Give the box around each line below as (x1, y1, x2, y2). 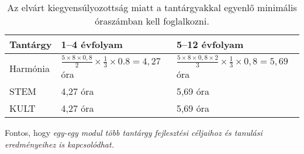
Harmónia (9, 61, 50, 75)
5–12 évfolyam (176, 37, 244, 51)
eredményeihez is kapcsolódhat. (5, 138, 114, 150)
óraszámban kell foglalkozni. (95, 14, 209, 28)
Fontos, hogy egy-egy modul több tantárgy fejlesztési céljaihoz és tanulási (5, 126, 262, 139)
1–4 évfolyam (61, 37, 123, 51)
